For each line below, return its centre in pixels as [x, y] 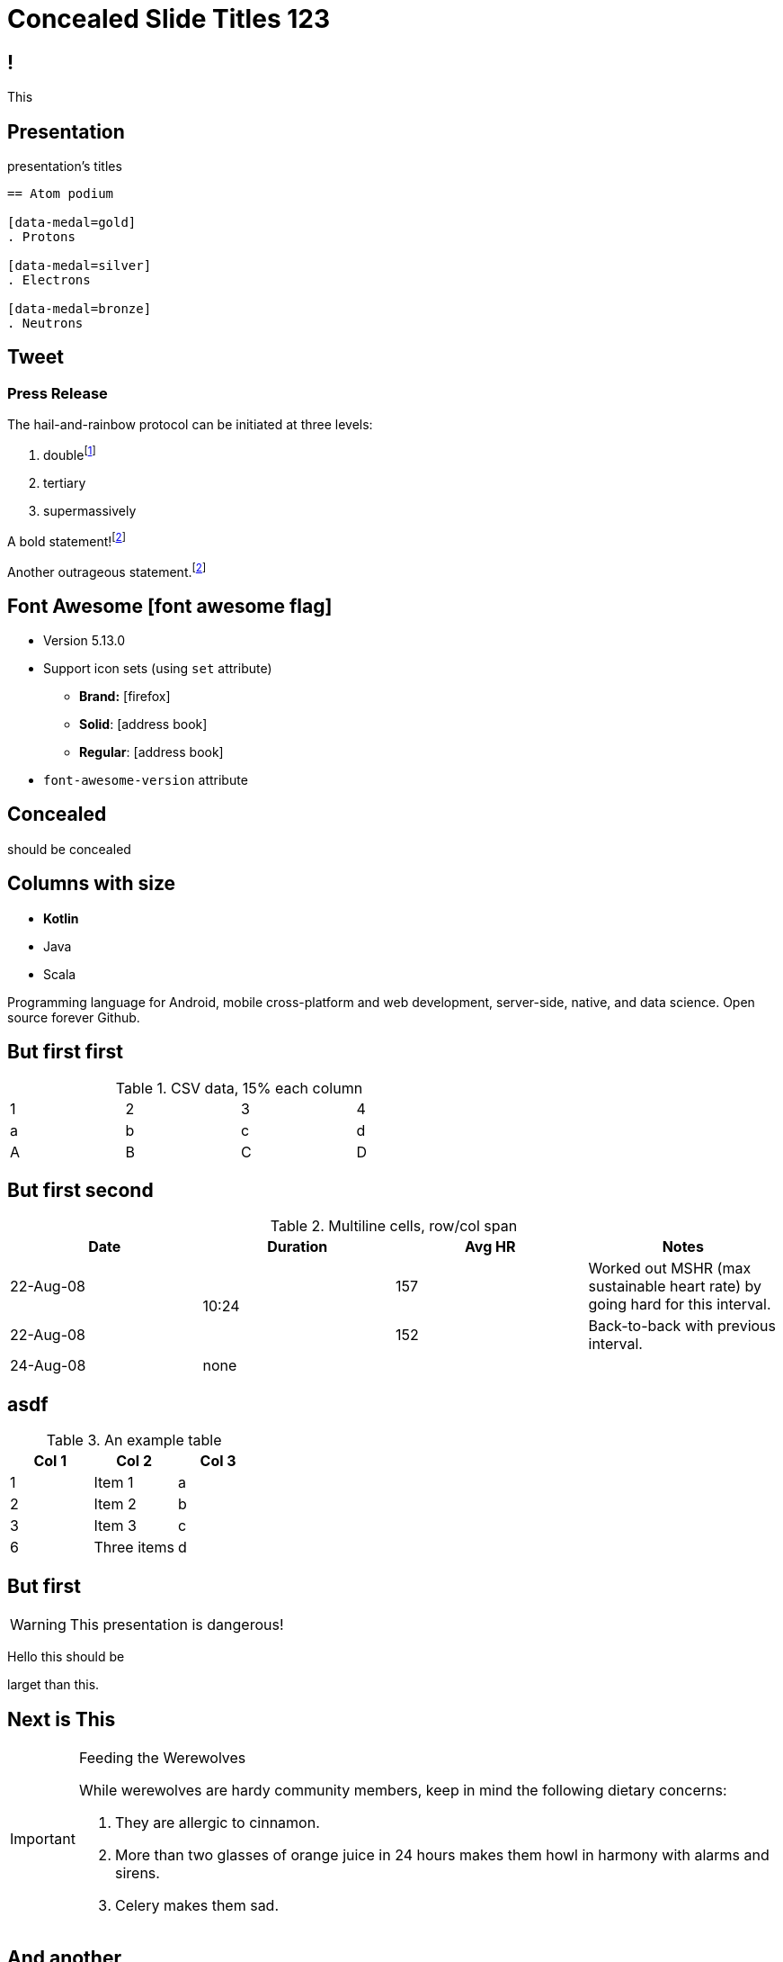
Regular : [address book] [151, 752]
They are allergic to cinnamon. [217, 1822]
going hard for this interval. [680, 1305]
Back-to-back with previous [682, 1326]
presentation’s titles [65, 166]
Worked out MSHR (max [670, 1269]
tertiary [65, 482]
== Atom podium [61, 194]
